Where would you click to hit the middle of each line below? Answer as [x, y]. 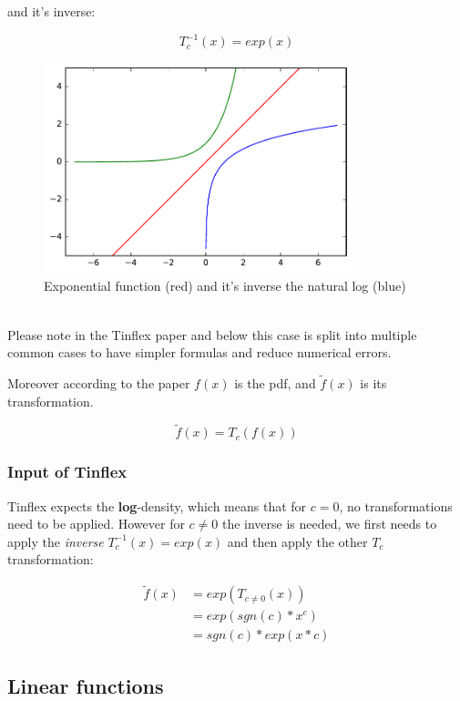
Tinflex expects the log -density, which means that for [157, 505]
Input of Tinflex [67, 472]
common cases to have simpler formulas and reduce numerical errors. [199, 352]
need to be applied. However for [96, 524]
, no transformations [396, 505]
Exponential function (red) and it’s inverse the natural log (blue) [225, 286]
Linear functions [86, 685]
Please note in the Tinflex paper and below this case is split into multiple [212, 334]
